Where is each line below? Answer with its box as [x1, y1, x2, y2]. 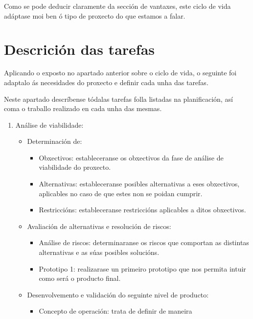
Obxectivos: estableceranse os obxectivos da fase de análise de [39, 152, 224, 162]
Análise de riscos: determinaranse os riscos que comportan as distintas [39, 237, 249, 248]
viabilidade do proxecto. [39, 162, 111, 172]
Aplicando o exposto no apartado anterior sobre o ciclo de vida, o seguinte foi [4, 68, 237, 78]
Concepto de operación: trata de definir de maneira [39, 306, 192, 316]
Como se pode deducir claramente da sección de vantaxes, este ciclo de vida [4, 1, 231, 11]
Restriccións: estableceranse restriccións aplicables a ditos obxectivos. [39, 205, 246, 215]
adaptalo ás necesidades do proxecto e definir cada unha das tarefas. [4, 77, 208, 87]
